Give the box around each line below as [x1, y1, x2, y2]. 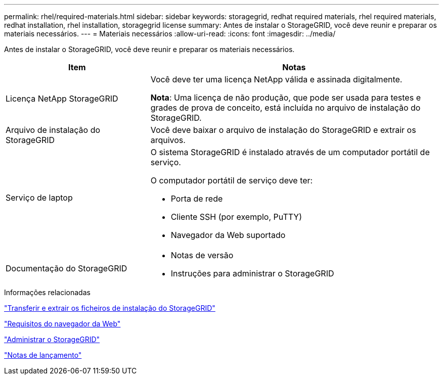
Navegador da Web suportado [170, 230, 286, 240]
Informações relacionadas [4, 288, 91, 297]
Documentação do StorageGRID [6, 263, 127, 273]
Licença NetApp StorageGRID [6, 93, 118, 104]
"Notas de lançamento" [4, 351, 82, 359]
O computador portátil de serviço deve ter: [150, 175, 313, 185]
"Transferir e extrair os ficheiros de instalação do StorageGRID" [4, 304, 215, 312]
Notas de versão [170, 250, 234, 260]
